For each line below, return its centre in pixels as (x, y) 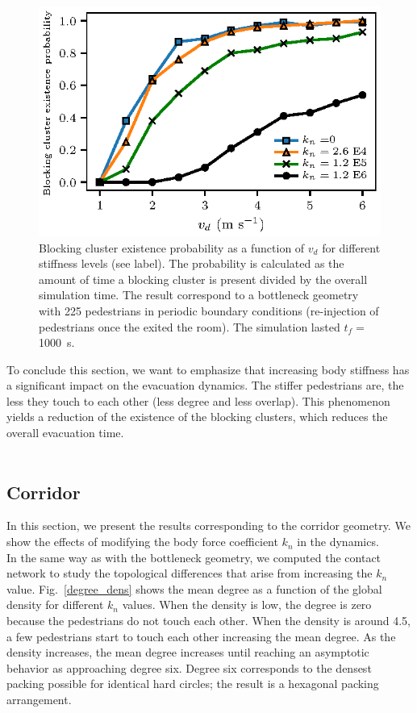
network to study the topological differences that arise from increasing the (190, 573)
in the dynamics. (338, 542)
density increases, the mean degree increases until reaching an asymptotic (188, 652)
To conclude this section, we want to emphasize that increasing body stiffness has (208, 369)
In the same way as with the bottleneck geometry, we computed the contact (194, 557)
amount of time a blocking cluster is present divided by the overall (203, 279)
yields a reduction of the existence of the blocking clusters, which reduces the (197, 417)
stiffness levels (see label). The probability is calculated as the (192, 263)
